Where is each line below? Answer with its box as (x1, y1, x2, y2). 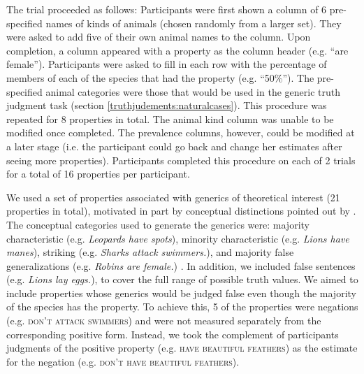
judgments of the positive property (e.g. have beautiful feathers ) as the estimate (6, 340, 358, 355)
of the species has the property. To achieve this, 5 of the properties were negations (6, 299, 358, 314)
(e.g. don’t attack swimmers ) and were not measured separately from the (6, 313, 321, 328)
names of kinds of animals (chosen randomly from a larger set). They (45, 15, 342, 30)
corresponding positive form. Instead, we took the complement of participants (6, 326, 339, 341)
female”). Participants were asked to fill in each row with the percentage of (6, 57, 327, 71)
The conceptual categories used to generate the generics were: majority (6, 217, 310, 231)
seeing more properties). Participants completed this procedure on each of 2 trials (6, 152, 356, 167)
